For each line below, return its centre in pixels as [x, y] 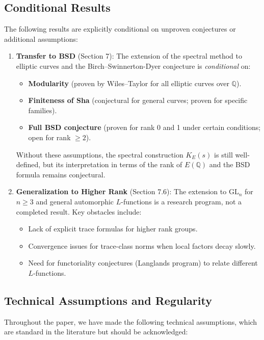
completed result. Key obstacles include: [79, 211]
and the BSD [230, 164]
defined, [28, 164]
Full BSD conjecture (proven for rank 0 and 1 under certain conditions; [144, 127]
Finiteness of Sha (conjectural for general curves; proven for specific [138, 100]
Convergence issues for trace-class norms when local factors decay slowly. [142, 245]
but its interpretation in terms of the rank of [112, 164]
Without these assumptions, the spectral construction [100, 154]
